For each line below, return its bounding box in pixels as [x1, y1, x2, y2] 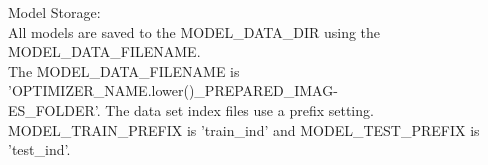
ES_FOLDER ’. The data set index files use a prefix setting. [8, 99, 374, 120]
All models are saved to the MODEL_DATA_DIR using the [8, 21, 381, 42]
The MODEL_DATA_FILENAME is [8, 60, 240, 81]
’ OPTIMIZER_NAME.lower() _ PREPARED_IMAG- [8, 80, 338, 101]
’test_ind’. [8, 139, 71, 160]
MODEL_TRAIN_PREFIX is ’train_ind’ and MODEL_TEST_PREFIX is [8, 119, 480, 140]
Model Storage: [8, 2, 101, 22]
